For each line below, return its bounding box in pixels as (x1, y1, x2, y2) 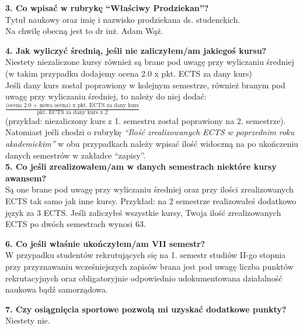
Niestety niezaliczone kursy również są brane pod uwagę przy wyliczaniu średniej (5, 56, 294, 68)
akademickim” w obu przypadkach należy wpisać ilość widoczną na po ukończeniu (5, 137, 298, 150)
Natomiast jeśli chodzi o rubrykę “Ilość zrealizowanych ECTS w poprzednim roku (5, 126, 295, 138)
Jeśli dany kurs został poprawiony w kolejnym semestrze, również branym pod (5, 78, 285, 91)
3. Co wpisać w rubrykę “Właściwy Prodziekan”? (5, 2, 209, 13)
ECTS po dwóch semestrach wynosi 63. (5, 218, 146, 230)
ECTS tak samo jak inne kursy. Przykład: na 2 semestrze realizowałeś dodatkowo (5, 195, 297, 207)
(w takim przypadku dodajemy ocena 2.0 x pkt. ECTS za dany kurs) (5, 67, 252, 79)
